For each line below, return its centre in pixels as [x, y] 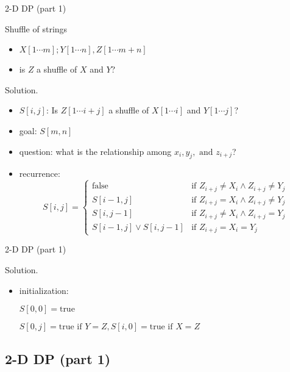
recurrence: [40, 173]
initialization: [44, 290]
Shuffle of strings [36, 28]
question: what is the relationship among [95, 151]
